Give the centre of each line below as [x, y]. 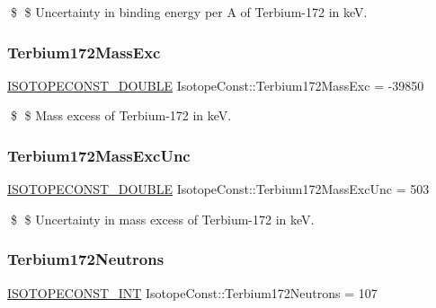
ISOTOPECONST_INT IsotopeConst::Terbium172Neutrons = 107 [192, 292]
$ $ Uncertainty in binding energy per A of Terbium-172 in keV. [189, 12]
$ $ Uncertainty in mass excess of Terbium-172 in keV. [162, 219]
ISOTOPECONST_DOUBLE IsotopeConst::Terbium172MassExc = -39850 [216, 85]
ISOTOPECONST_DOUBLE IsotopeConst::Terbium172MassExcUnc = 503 [218, 189]
